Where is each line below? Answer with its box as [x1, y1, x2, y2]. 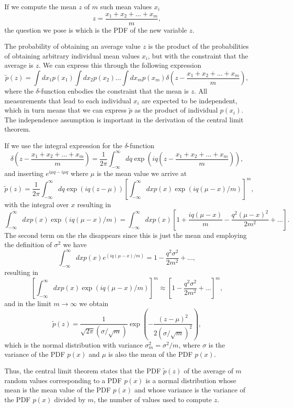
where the [4, 86, 34, 96]
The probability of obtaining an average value [4, 41, 141, 51]
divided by [54, 394, 86, 404]
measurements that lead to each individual [4, 95, 131, 105]
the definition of [4, 239, 52, 250]
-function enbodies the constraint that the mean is [38, 86, 189, 96]
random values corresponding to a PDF [4, 375, 122, 385]
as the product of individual [134, 105, 218, 115]
